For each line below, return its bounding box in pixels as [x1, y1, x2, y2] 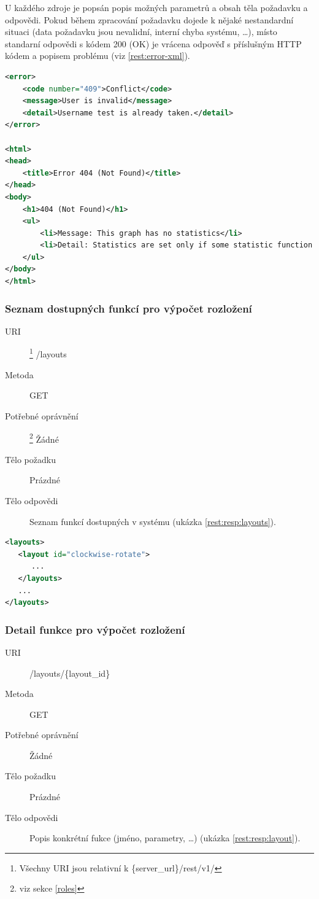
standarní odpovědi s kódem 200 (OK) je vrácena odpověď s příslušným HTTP [5, 37, 302, 50]
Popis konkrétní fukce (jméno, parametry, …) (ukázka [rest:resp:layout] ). [29, 831, 301, 844]
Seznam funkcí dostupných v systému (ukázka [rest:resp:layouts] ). [29, 515, 276, 527]
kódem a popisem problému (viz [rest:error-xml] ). [5, 49, 190, 62]
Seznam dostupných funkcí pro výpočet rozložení [5, 300, 252, 316]
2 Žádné [29, 430, 59, 445]
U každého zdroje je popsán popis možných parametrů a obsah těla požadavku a [5, 1, 308, 14]
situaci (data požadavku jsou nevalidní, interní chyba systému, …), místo [5, 25, 277, 38]
